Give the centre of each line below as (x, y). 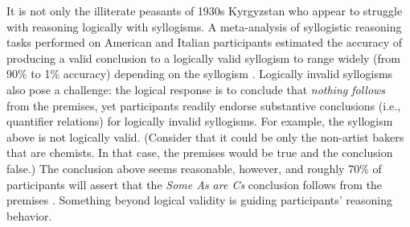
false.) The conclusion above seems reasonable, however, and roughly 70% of (194, 168)
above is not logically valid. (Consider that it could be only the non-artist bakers (205, 136)
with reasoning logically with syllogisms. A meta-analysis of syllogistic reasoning (204, 26)
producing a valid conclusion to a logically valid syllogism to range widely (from (203, 58)
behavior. (29, 215)
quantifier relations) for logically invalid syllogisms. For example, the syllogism (200, 121)
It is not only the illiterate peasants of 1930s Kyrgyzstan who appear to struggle (205, 10)
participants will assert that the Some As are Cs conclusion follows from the (195, 184)
